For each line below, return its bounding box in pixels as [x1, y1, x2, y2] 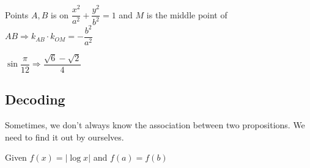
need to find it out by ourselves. [5, 130, 124, 143]
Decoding [5, 90, 65, 109]
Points [5, 8, 29, 21]
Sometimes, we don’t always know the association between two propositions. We [5, 119, 305, 131]
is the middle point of [146, 8, 227, 21]
